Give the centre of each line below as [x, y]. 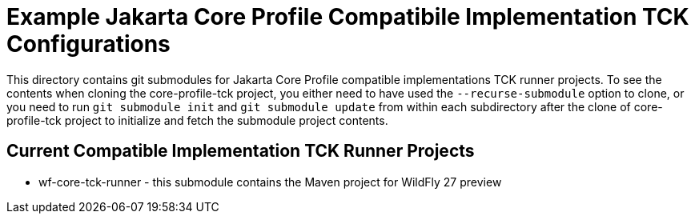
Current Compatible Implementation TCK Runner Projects [241, 151]
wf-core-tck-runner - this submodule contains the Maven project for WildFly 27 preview [270, 182]
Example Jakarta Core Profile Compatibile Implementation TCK [348, 17]
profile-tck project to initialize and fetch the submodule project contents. [197, 120]
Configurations [88, 44]
